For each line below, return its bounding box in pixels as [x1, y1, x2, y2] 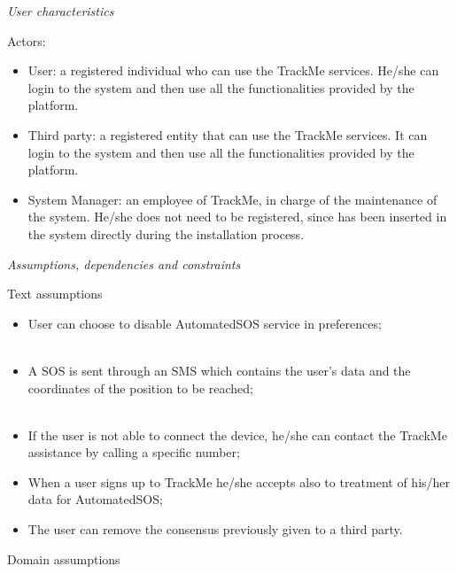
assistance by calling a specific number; [27, 443, 240, 462]
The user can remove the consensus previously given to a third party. [27, 520, 403, 539]
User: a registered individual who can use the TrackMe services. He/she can [27, 61, 439, 80]
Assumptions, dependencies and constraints [7, 254, 241, 273]
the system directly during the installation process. [27, 224, 305, 243]
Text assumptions [7, 284, 103, 303]
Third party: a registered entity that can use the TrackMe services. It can [27, 125, 428, 143]
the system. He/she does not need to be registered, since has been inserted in [27, 207, 447, 226]
